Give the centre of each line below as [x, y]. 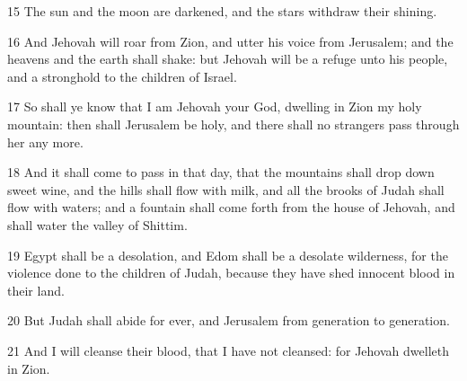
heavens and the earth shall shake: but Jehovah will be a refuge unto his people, [228, 59]
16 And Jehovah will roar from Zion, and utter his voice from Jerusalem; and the [230, 41]
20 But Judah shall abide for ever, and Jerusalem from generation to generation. [229, 320]
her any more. [45, 142]
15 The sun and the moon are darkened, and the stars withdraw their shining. [222, 11]
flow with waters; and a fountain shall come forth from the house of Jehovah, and [231, 207]
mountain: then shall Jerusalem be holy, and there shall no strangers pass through [233, 124]
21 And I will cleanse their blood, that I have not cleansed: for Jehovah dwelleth [228, 350]
